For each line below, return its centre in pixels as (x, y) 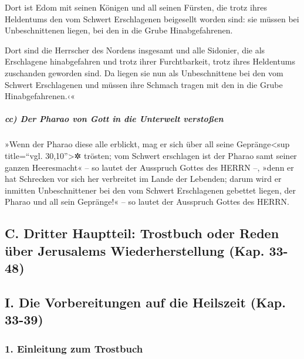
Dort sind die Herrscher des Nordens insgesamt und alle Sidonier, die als (135, 50)
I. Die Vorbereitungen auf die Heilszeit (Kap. (145, 302)
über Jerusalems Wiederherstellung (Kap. (135, 250)
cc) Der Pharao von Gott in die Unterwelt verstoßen (114, 119)
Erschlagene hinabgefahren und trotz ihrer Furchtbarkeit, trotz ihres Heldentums (150, 61)
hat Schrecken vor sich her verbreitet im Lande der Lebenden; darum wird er (143, 179)
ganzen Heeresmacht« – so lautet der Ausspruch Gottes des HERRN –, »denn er (149, 167)
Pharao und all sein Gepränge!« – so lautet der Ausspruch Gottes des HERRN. (147, 201)
